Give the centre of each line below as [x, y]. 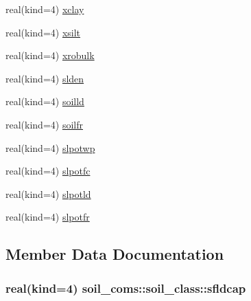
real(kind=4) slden [45, 78]
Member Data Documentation [115, 254]
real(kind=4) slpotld [48, 193]
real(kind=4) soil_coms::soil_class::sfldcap [126, 288]
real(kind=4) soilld [45, 101]
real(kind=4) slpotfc [48, 171]
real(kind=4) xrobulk [50, 55]
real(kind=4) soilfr [44, 124]
